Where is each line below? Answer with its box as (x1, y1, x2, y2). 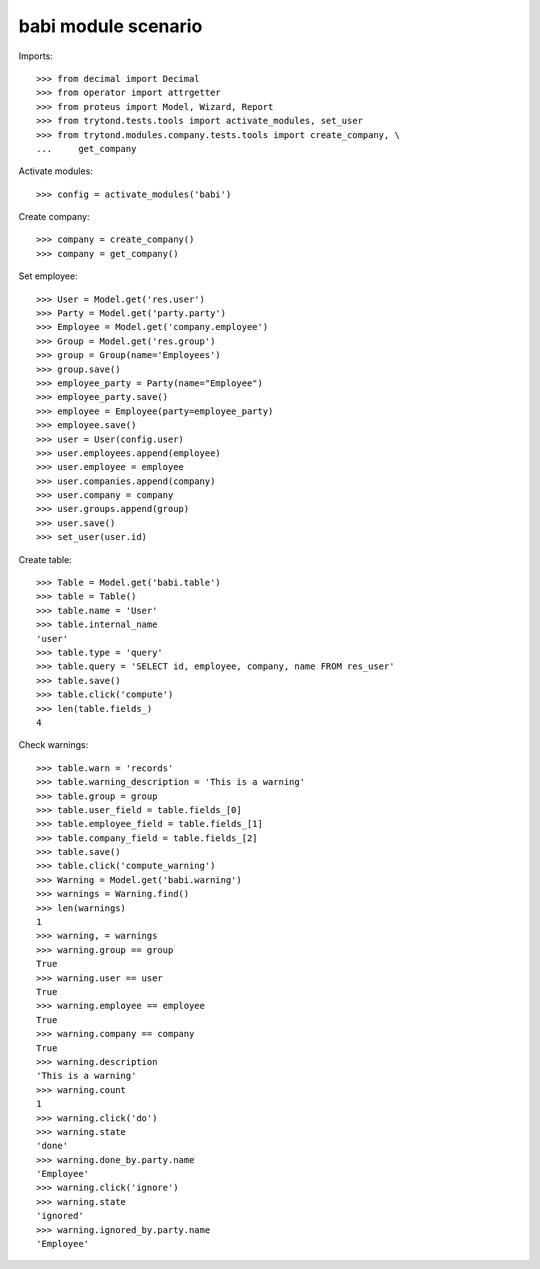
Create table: (18, 553, 72, 565)
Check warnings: (18, 739, 89, 751)
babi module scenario (18, 15, 203, 37)
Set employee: (18, 270, 79, 282)
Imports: (18, 50, 54, 62)
